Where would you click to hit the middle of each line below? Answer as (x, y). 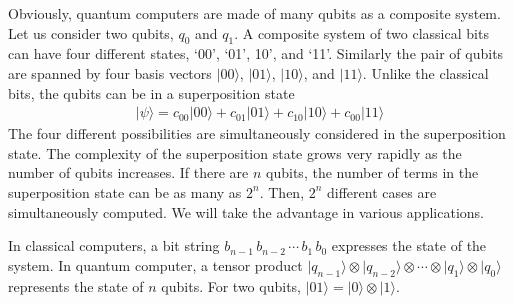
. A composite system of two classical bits (361, 32)
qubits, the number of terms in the (372, 172)
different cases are (382, 191)
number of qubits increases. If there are (128, 172)
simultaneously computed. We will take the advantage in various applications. (246, 211)
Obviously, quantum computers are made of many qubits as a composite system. (254, 13)
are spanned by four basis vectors (110, 72)
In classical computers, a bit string (114, 245)
